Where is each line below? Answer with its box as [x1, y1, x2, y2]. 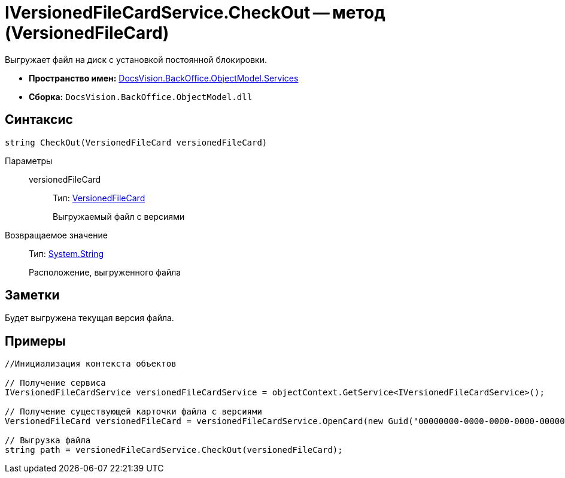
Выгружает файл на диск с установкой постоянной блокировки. [5, 54, 267, 65]
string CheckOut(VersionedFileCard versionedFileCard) [5, 137, 268, 147]
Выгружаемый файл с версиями [53, 211, 185, 222]
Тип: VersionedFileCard [53, 192, 145, 203]
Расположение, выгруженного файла [29, 267, 181, 277]
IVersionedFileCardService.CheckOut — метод [5, 2, 385, 23]
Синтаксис [5, 112, 73, 128]
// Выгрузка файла [5, 435, 91, 446]
